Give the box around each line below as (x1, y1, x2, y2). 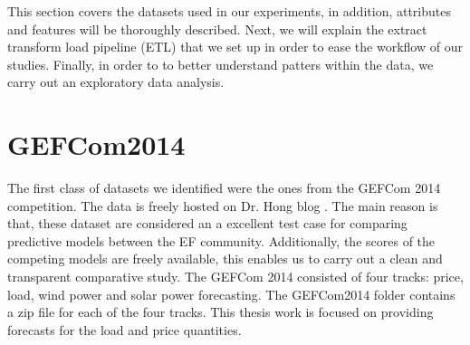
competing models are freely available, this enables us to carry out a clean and (7, 249, 443, 268)
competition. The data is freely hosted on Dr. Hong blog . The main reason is (7, 196, 438, 215)
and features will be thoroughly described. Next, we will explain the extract (7, 19, 427, 38)
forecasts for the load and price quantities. (7, 320, 242, 339)
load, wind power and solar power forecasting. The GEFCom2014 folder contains (7, 284, 456, 303)
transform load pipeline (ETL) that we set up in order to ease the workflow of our (7, 37, 463, 56)
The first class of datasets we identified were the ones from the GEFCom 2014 (7, 178, 441, 197)
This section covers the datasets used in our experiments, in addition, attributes (7, 2, 451, 20)
